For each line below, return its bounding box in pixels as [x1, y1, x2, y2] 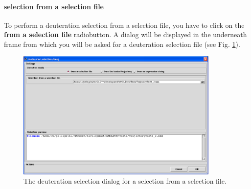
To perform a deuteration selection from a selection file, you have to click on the [4, 20, 245, 30]
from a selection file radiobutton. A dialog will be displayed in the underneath [4, 29, 247, 40]
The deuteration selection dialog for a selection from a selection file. [23, 176, 227, 186]
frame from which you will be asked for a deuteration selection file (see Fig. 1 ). [4, 39, 240, 49]
